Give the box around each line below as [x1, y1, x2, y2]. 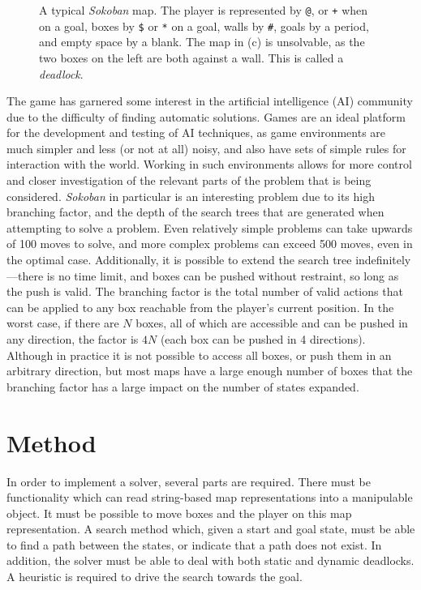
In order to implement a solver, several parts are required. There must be [6, 472, 372, 490]
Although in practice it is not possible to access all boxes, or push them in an [6, 346, 392, 363]
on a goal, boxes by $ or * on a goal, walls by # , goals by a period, [39, 17, 369, 34]
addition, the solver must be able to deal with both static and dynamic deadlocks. [6, 552, 415, 569]
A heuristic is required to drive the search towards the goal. [6, 568, 303, 585]
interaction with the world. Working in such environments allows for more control [6, 156, 412, 173]
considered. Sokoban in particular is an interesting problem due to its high [6, 187, 375, 204]
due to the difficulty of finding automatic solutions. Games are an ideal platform [6, 108, 406, 125]
